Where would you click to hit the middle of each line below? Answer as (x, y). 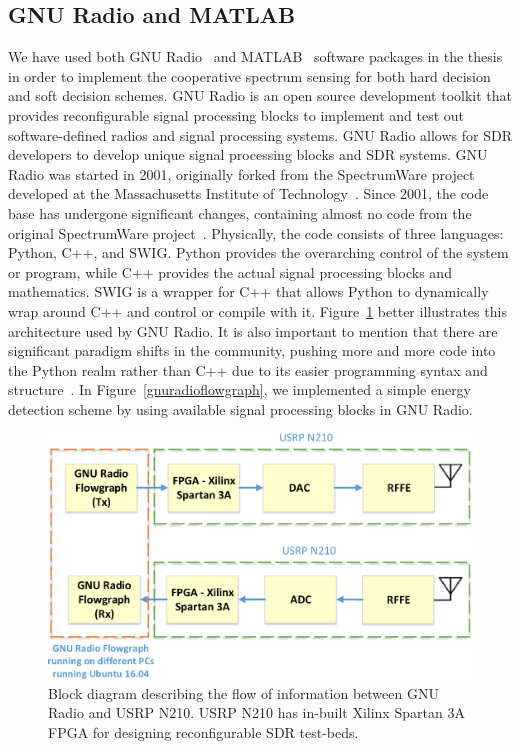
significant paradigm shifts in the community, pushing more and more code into (252, 350)
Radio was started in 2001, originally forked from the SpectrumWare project (241, 173)
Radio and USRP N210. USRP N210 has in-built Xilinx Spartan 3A (256, 712)
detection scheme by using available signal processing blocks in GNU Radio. (240, 408)
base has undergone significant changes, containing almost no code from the (240, 212)
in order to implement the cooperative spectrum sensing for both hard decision (249, 75)
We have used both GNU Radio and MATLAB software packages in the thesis (255, 56)
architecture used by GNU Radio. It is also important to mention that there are (253, 330)
